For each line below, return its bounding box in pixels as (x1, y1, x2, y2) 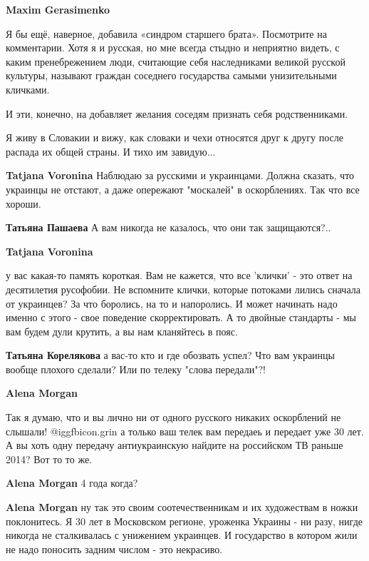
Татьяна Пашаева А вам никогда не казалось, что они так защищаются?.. (6, 220, 331, 235)
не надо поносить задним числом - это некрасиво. (6, 541, 223, 556)
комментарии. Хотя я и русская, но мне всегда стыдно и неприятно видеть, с (6, 40, 340, 55)
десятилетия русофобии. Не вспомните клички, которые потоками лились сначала (6, 281, 360, 296)
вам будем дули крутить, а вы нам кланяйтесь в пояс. (6, 323, 238, 338)
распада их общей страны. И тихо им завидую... (6, 143, 216, 158)
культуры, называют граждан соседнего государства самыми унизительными (6, 68, 337, 83)
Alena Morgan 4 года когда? (6, 475, 138, 490)
